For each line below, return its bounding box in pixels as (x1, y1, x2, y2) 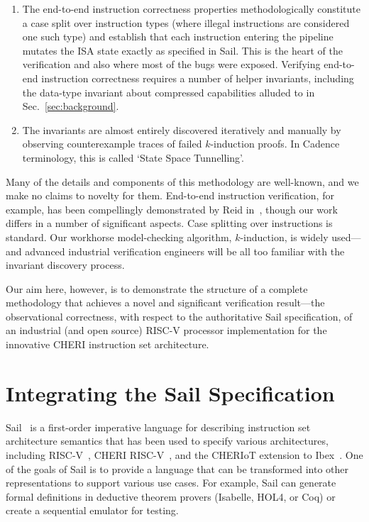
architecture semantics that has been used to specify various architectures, (6, 433, 329, 448)
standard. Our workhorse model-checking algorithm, (6, 229, 232, 244)
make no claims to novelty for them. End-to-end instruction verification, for (6, 188, 334, 203)
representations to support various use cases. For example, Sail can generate (6, 475, 336, 490)
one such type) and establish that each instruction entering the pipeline (22, 29, 334, 44)
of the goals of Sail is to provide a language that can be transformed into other (6, 461, 349, 476)
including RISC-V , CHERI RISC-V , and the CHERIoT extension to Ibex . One (6, 447, 363, 462)
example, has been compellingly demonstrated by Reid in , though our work (6, 201, 338, 216)
